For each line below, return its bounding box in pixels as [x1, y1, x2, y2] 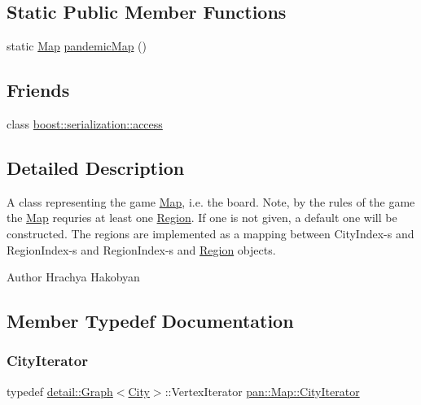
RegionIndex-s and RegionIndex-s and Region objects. [7, 241, 276, 258]
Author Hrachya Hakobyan [7, 268, 140, 285]
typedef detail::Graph [7, 382, 113, 399]
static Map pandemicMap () [7, 37, 147, 54]
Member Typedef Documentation [7, 308, 294, 333]
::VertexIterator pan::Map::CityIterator [164, 382, 360, 399]
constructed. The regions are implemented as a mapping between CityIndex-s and [7, 224, 414, 242]
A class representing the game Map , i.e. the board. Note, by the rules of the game [7, 193, 415, 210]
